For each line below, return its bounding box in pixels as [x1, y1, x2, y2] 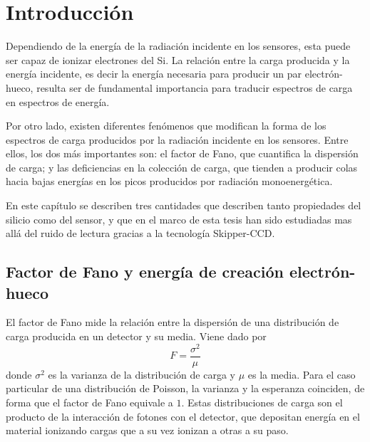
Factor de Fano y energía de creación [6, 261, 284, 283]
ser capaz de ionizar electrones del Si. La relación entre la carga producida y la [6, 52, 350, 67]
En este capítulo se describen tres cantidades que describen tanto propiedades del [6, 198, 361, 213]
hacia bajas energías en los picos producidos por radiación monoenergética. [6, 174, 333, 189]
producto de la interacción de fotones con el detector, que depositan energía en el [6, 409, 360, 423]
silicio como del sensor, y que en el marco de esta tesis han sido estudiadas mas [6, 211, 352, 226]
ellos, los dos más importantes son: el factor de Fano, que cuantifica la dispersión [6, 146, 359, 161]
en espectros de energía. [6, 94, 110, 109]
